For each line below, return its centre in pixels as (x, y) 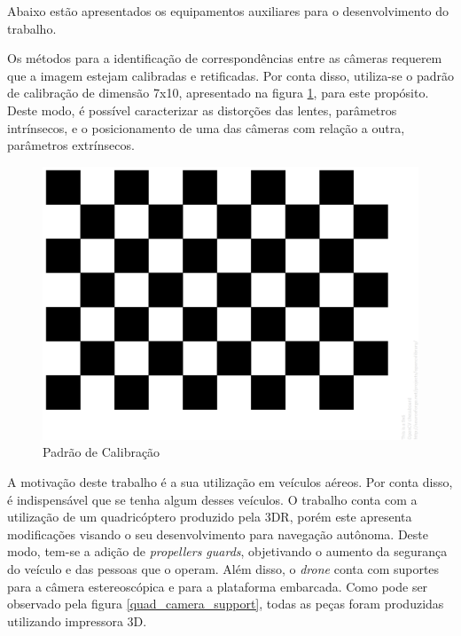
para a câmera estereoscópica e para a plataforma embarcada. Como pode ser (218, 586)
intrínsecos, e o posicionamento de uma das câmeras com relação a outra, (206, 127)
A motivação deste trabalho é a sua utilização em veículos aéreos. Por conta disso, (230, 482)
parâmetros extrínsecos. (71, 145)
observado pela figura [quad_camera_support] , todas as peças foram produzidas (226, 604)
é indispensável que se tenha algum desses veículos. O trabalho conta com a (212, 499)
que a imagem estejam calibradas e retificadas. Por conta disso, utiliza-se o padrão (230, 75)
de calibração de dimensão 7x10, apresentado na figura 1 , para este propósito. (218, 93)
